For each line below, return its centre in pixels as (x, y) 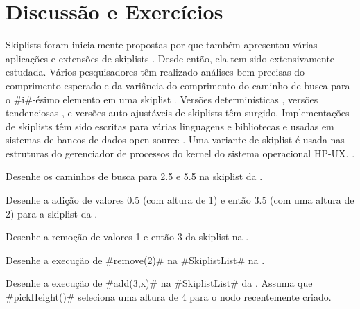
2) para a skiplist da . (52, 213)
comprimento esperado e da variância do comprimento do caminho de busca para (178, 85)
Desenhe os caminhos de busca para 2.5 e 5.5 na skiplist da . (134, 176)
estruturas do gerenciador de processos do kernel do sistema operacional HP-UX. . (180, 153)
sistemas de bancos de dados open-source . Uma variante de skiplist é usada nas (175, 140)
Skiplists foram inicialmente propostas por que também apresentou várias (162, 45)
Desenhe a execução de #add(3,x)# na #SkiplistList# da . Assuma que (159, 283)
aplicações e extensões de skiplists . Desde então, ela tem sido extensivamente (170, 58)
